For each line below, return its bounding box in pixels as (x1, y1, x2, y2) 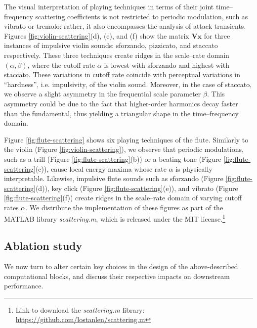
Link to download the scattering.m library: (15, 304, 145, 315)
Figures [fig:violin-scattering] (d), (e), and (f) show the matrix (4, 30, 189, 41)
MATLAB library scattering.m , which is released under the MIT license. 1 (4, 212, 225, 224)
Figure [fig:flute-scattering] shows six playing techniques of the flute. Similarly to (4, 134, 249, 144)
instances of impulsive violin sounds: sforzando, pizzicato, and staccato (4, 40, 218, 50)
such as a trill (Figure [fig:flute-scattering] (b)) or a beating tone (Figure (4, 153, 221, 164)
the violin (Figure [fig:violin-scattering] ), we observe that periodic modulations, (4, 144, 244, 154)
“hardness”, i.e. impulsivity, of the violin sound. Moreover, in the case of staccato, (4, 79, 252, 89)
